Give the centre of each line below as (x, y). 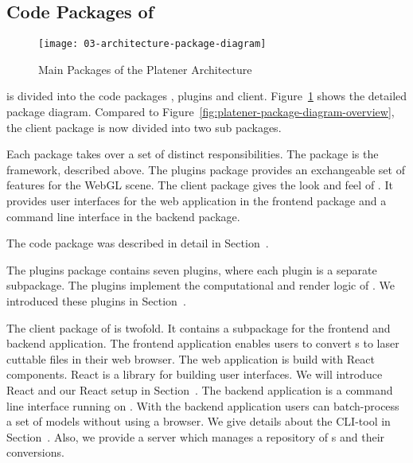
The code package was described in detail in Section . (138, 243)
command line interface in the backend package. (123, 216)
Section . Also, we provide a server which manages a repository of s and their (196, 436)
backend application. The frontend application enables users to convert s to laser (203, 343)
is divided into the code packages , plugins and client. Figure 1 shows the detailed (207, 96)
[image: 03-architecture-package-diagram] (152, 44)
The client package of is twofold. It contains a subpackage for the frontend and (199, 327)
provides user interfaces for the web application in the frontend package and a (197, 201)
